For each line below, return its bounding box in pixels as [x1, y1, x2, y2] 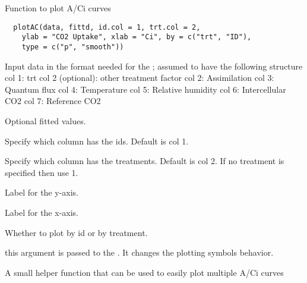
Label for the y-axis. [5, 186, 78, 199]
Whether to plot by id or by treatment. [5, 226, 148, 238]
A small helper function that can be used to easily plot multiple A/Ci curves [5, 266, 284, 278]
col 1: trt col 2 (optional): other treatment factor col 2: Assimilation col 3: [5, 71, 274, 84]
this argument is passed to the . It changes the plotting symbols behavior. [5, 246, 274, 259]
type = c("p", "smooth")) [21, 42, 124, 51]
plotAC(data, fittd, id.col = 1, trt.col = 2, [13, 23, 201, 32]
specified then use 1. [5, 166, 78, 178]
